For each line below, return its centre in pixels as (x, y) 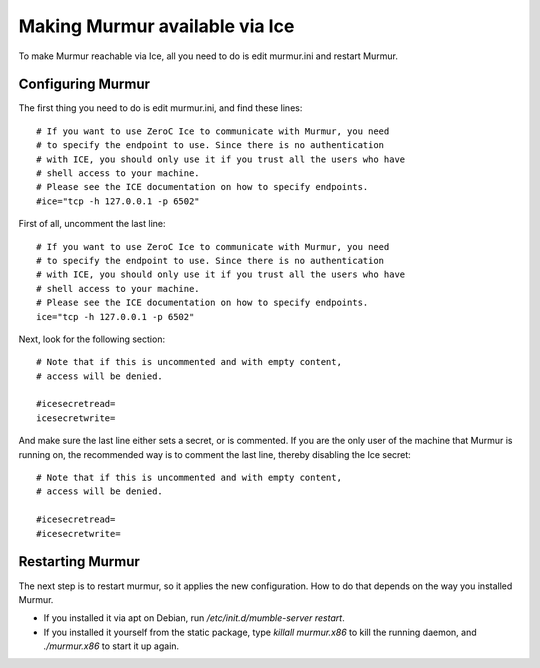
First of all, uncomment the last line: (92, 224)
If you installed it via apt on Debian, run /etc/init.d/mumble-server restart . (194, 618)
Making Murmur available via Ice (156, 26)
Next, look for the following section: (91, 339)
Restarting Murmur (79, 561)
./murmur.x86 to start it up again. (111, 646)
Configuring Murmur (84, 84)
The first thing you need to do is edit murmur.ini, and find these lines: (160, 108)
